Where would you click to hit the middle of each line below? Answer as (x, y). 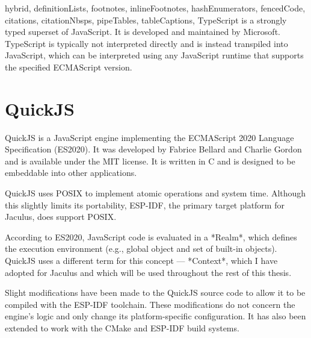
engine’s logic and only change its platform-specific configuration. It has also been (155, 316)
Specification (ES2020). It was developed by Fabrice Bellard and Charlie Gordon (153, 149)
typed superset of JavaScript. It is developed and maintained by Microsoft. (143, 32)
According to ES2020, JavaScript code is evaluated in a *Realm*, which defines (151, 236)
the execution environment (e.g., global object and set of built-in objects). (141, 249)
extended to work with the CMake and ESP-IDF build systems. (122, 328)
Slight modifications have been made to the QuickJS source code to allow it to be (155, 293)
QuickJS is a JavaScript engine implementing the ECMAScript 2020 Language (149, 137)
